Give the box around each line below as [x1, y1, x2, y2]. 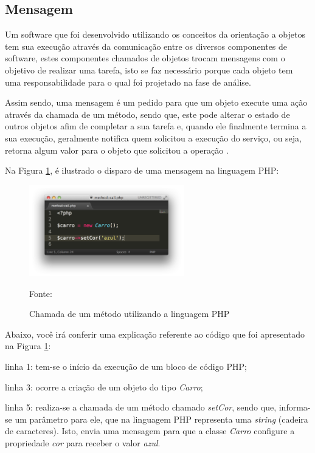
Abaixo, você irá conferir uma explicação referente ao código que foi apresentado [5, 327, 305, 340]
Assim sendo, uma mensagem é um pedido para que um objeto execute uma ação [5, 96, 308, 109]
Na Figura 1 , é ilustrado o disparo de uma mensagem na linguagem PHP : [5, 164, 279, 177]
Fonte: [29, 287, 52, 299]
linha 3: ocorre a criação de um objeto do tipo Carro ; [5, 380, 203, 393]
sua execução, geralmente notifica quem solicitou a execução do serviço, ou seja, [5, 131, 302, 144]
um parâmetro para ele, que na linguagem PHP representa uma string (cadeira [15, 412, 308, 425]
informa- [279, 401, 311, 414]
